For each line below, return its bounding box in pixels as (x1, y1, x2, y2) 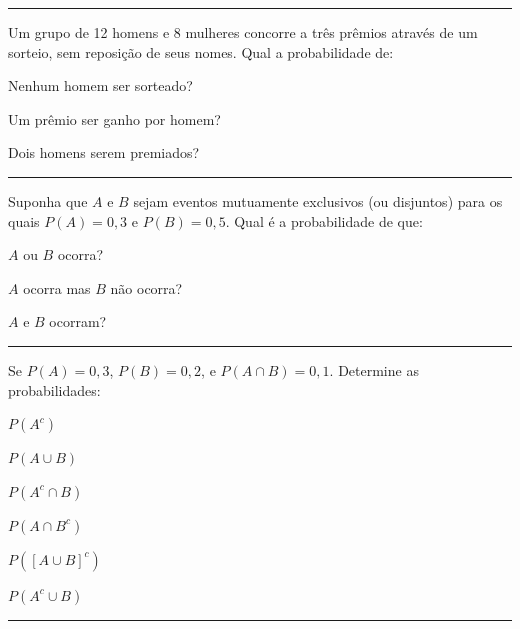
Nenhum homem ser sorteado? (8, 75, 193, 96)
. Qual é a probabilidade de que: (225, 210, 423, 231)
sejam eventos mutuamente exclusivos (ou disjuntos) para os (133, 190, 503, 211)
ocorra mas (23, 277, 91, 298)
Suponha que (8, 190, 88, 211)
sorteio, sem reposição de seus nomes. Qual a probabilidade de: (8, 41, 394, 62)
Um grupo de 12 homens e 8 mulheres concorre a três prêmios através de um (8, 22, 478, 42)
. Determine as (329, 359, 419, 380)
